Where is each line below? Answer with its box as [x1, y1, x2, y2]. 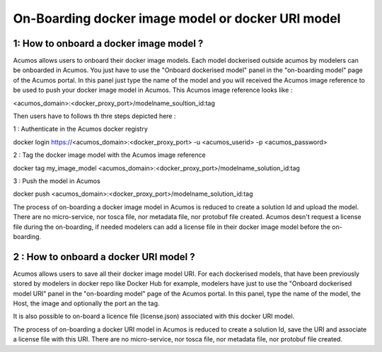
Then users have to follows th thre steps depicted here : [13, 112, 176, 120]
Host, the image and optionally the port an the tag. [13, 299, 160, 307]
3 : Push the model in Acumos [13, 177, 100, 185]
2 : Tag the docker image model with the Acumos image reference [13, 151, 206, 159]
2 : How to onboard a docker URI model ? [13, 251, 195, 263]
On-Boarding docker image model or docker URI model [13, 11, 341, 26]
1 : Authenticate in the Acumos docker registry [13, 124, 149, 134]
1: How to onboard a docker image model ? [13, 37, 204, 49]
